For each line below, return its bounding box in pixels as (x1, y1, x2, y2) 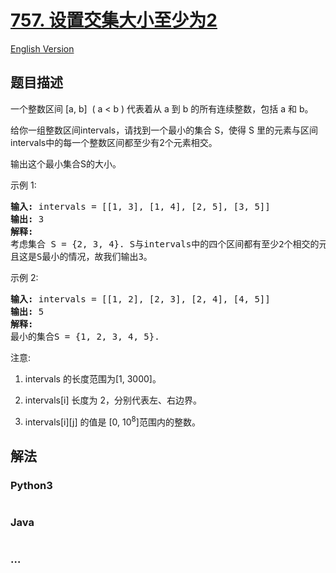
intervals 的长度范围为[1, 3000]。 (24, 372, 162, 385)
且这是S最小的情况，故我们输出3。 (10, 251, 153, 262)
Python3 (10, 478, 53, 492)
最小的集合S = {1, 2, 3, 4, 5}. (10, 331, 160, 342)
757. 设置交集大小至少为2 (10, 9, 218, 32)
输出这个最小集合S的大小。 (10, 157, 122, 170)
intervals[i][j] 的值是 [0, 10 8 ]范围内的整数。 (24, 414, 201, 428)
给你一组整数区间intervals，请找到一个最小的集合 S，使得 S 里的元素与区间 (10, 124, 318, 136)
